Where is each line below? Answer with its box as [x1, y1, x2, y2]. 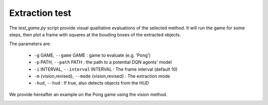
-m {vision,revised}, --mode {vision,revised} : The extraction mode [34, 73, 171, 79]
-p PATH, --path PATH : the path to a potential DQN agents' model [34, 59, 172, 65]
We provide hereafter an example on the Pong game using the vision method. [9, 91, 167, 97]
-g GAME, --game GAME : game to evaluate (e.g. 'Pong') [34, 52, 151, 58]
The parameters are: [9, 41, 51, 47]
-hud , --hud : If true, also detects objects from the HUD [34, 80, 149, 86]
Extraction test [9, 7, 71, 18]
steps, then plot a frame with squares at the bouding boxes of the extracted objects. [9, 31, 181, 37]
